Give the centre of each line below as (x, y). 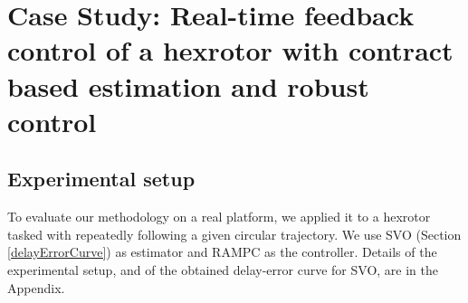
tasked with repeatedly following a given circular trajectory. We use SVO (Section (234, 234)
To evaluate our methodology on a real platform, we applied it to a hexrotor (219, 217)
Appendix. (36, 287)
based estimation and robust (188, 85)
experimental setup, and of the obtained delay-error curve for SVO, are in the (223, 269)
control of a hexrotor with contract (230, 50)
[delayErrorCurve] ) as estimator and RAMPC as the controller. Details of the (222, 252)
